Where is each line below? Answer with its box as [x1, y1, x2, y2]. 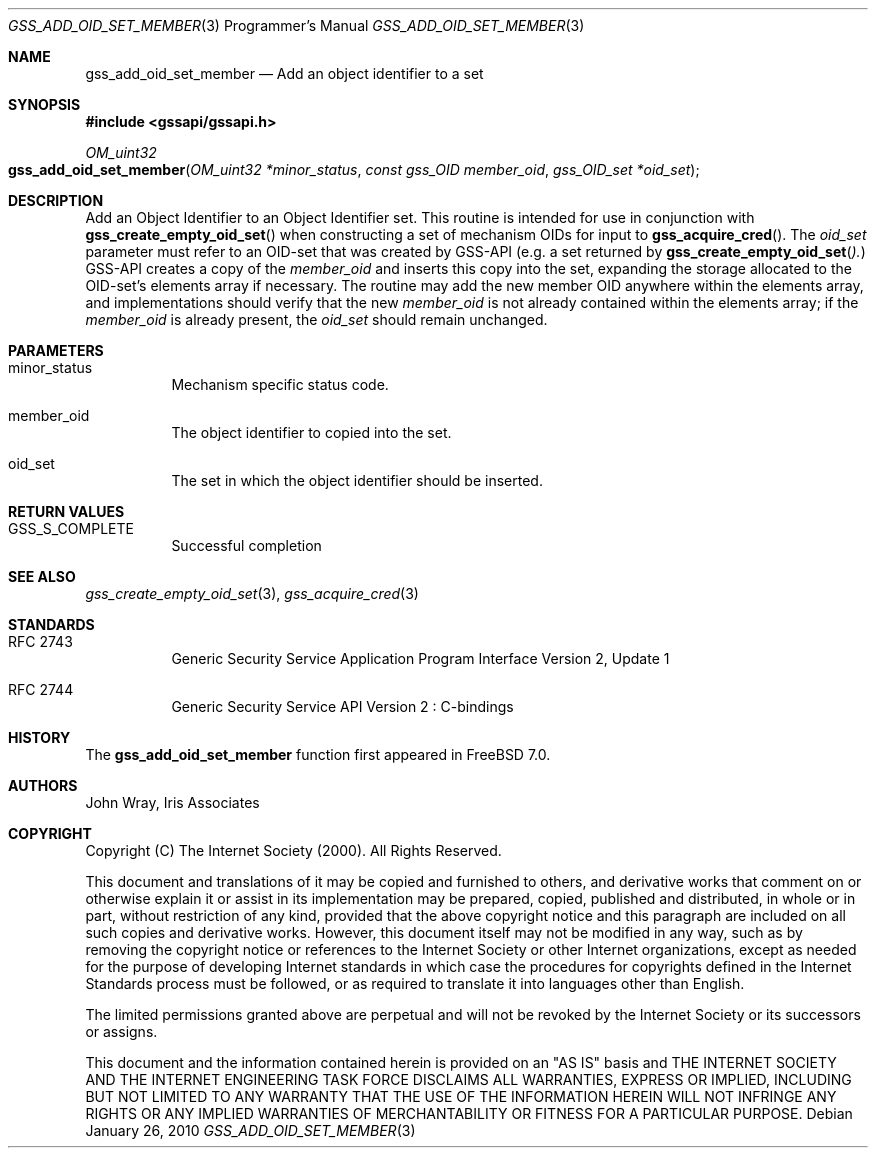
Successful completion [171, 537, 322, 554]
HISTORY [8, 729, 71, 746]
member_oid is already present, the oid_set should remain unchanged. [85, 311, 548, 328]
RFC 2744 [8, 681, 74, 698]
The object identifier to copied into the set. [171, 424, 452, 441]
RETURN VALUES [8, 503, 125, 520]
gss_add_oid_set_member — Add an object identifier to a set [85, 65, 484, 82]
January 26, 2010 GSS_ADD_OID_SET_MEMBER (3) [85, 1122, 416, 1139]
